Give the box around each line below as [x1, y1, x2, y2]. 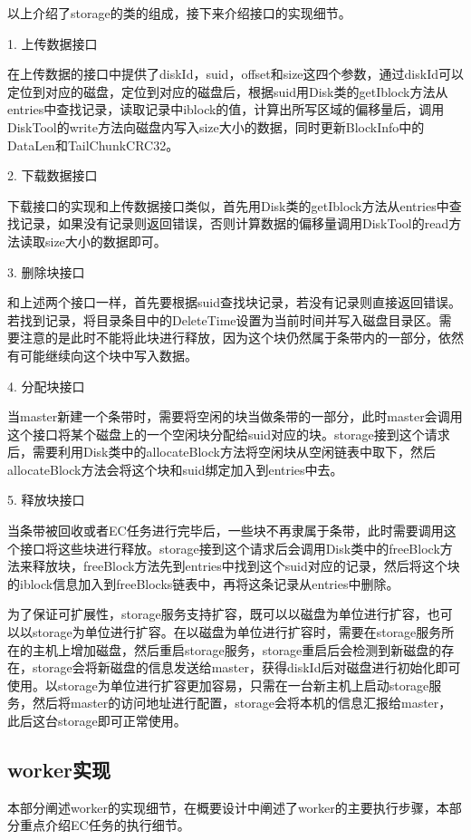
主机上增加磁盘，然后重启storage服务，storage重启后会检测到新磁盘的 [32, 640, 442, 659]
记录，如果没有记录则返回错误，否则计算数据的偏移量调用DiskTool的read [19, 214, 449, 233]
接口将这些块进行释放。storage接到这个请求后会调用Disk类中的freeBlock [19, 538, 440, 557]
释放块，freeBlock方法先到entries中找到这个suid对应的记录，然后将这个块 [32, 556, 460, 575]
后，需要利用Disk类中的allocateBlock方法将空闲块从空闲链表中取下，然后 [7, 442, 436, 461]
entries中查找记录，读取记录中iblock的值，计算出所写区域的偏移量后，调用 [7, 100, 445, 119]
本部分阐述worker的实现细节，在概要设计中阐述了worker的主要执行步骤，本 [7, 797, 449, 816]
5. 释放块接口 [7, 490, 85, 509]
